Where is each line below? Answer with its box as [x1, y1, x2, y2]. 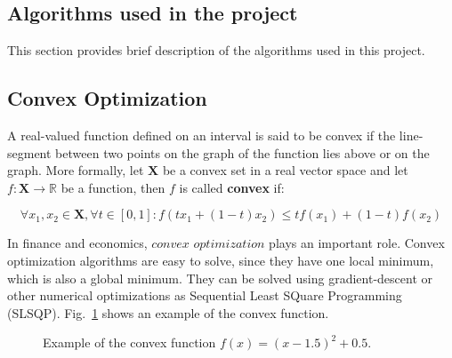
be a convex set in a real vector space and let [162, 161, 408, 179]
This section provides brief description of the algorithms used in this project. [7, 41, 425, 60]
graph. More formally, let [7, 161, 144, 179]
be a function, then [61, 178, 165, 196]
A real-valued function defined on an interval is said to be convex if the [7, 126, 396, 144]
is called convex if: [179, 178, 285, 196]
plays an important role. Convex [269, 234, 445, 252]
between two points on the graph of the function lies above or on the [55, 143, 430, 162]
